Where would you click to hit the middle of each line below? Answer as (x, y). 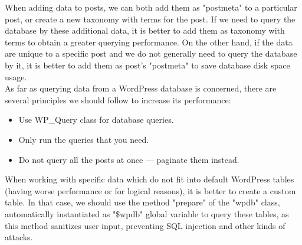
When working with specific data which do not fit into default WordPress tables (150, 179)
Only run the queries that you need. (84, 139)
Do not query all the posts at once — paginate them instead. (129, 159)
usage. (16, 76)
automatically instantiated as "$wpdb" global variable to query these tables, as (147, 213)
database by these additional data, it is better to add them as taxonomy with (145, 30)
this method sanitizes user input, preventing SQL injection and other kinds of (145, 225)
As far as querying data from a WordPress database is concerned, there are (141, 88)
